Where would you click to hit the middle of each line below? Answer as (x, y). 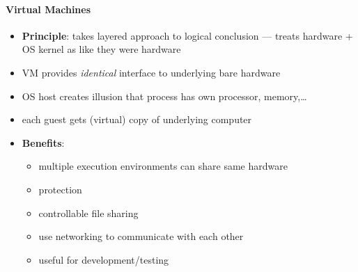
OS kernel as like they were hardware (101, 49)
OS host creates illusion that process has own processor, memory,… (164, 96)
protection (60, 189)
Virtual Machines (48, 9)
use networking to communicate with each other (141, 236)
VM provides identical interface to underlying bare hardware (151, 72)
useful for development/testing (104, 259)
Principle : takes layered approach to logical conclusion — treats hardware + (187, 35)
